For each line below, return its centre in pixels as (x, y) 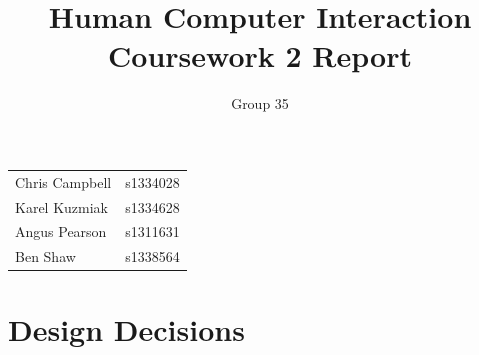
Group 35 (260, 103)
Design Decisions (126, 329)
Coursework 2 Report (260, 55)
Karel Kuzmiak (61, 206)
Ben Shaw (45, 256)
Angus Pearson (61, 231)
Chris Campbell (63, 181)
